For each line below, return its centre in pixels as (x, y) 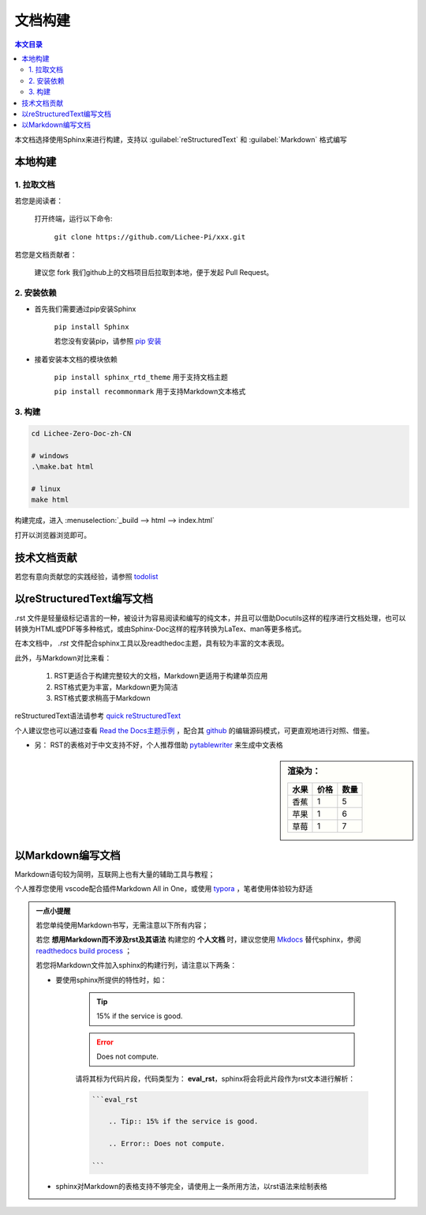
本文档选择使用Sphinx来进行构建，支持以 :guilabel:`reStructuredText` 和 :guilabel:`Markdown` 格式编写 (181, 139)
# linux (46, 489)
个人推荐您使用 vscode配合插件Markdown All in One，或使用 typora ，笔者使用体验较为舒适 (164, 889)
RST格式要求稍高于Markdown (102, 698)
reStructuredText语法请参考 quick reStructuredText (98, 716)
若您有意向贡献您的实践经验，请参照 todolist (86, 576)
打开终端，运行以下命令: (74, 219)
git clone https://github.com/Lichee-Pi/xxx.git (150, 237)
